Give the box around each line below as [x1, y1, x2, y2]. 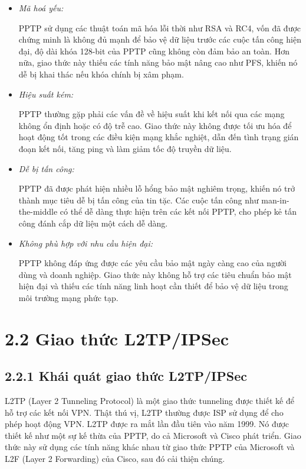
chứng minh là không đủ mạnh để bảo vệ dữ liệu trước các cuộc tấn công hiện [18, 33, 301, 46]
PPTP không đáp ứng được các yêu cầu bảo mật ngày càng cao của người [18, 257, 287, 269]
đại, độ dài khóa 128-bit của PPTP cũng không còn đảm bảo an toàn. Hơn [18, 44, 289, 57]
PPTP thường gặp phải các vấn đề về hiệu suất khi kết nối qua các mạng [18, 108, 285, 120]
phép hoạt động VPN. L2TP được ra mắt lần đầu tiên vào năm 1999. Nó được [5, 418, 289, 430]
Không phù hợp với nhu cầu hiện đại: [18, 237, 153, 249]
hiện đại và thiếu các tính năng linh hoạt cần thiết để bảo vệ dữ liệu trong [18, 280, 288, 292]
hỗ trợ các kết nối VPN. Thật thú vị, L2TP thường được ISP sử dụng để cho [5, 406, 284, 418]
